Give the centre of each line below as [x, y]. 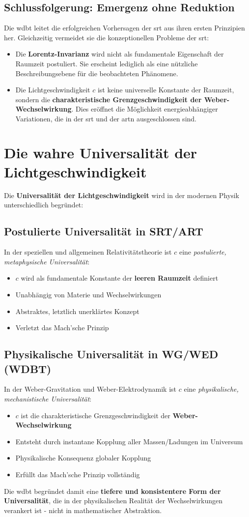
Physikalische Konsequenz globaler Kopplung [83, 458]
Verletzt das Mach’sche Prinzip [62, 328]
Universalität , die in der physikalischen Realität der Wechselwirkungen [113, 501]
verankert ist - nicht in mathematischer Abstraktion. [83, 510]
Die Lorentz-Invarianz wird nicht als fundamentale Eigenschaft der [120, 54]
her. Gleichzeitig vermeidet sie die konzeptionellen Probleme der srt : [107, 37]
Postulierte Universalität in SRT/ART [104, 231]
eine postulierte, [203, 252]
